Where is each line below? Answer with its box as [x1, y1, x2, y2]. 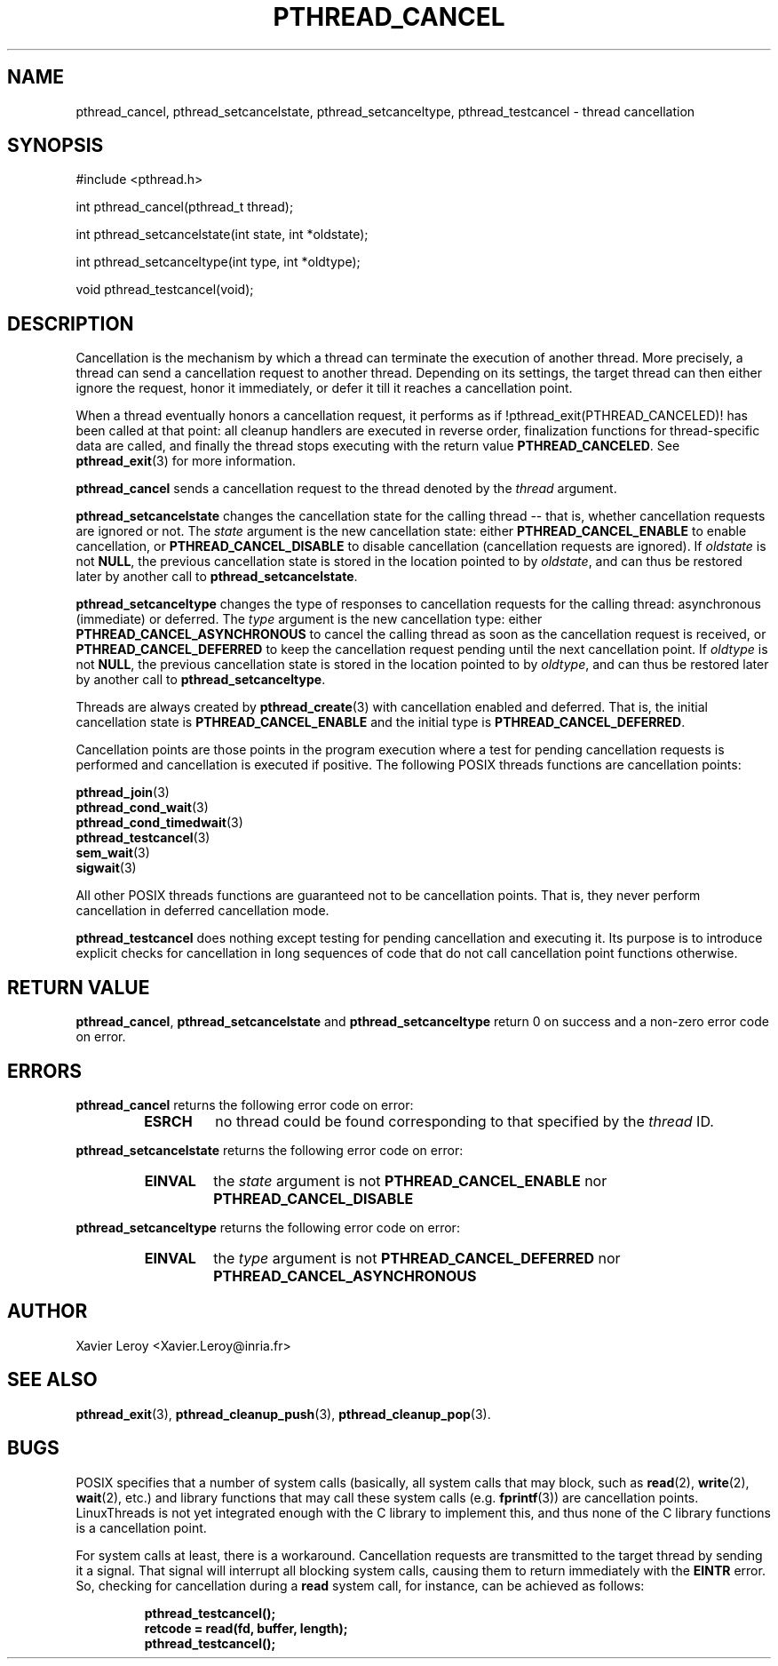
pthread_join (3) [75, 785, 170, 801]
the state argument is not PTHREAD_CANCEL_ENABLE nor [213, 1171, 607, 1190]
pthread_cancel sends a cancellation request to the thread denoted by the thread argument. [75, 481, 617, 497]
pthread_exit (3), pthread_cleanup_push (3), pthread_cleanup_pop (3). [75, 1406, 491, 1422]
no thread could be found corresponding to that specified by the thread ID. [215, 1112, 714, 1130]
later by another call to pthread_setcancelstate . [75, 569, 358, 585]
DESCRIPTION [7, 312, 134, 335]
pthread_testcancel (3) [75, 830, 210, 846]
